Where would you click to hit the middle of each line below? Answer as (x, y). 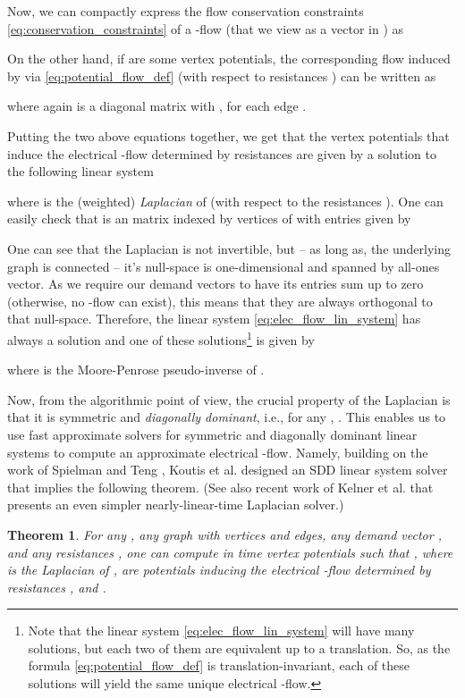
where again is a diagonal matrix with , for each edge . (157, 106)
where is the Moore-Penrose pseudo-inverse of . (136, 370)
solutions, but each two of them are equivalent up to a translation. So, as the (239, 648)
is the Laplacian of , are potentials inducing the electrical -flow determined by (219, 570)
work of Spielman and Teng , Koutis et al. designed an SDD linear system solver (228, 470)
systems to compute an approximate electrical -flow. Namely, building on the (218, 452)
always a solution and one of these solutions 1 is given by (161, 338)
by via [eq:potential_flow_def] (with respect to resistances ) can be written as (222, 76)
